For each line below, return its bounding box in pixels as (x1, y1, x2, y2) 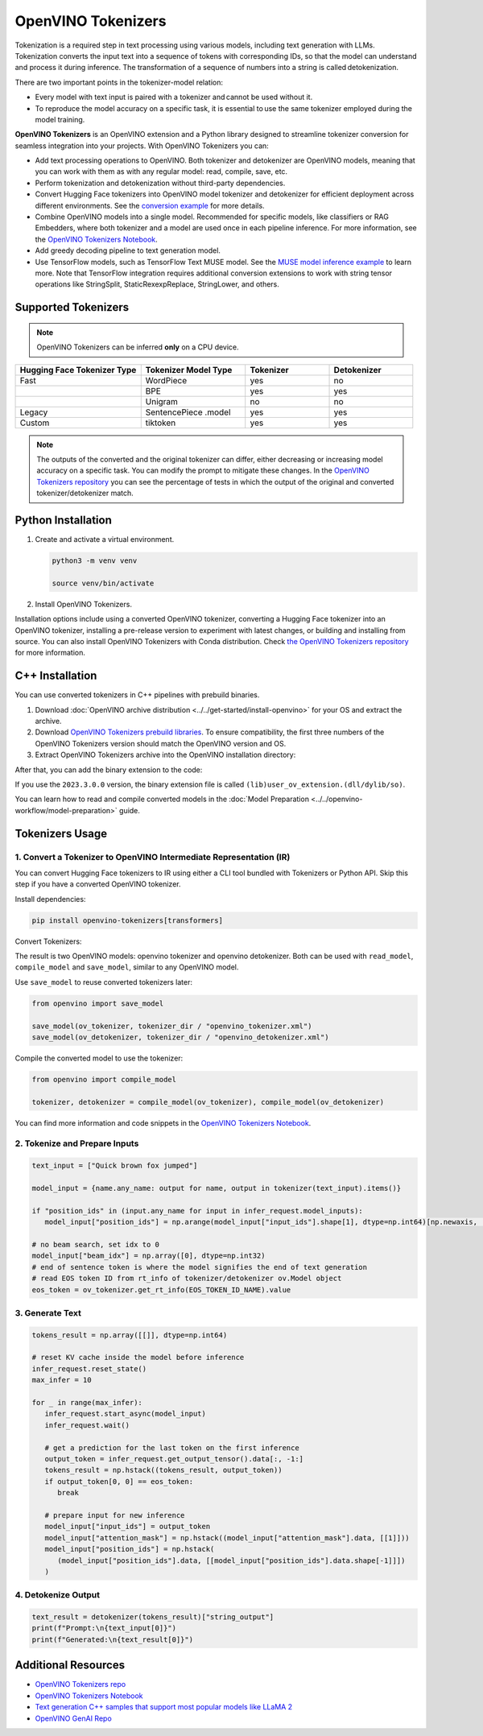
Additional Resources (14, 1659, 125, 1672)
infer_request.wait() (44, 1420, 130, 1429)
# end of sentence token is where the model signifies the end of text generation (31, 1263, 368, 1271)
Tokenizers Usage (14, 826, 108, 841)
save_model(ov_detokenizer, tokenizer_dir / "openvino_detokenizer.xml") (31, 1032, 329, 1042)
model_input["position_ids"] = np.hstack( (44, 1544, 215, 1554)
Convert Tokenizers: (14, 936, 82, 946)
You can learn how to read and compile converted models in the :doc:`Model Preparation (14, 794, 310, 804)
